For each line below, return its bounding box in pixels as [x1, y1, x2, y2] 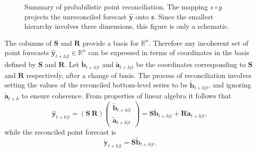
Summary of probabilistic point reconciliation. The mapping [24, 1, 208, 11]
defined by [4, 59, 36, 70]
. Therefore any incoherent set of [148, 37, 249, 48]
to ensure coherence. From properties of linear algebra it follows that [21, 90, 232, 101]
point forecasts [4, 47, 49, 58]
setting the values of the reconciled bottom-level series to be [4, 79, 188, 90]
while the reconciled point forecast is [4, 127, 116, 137]
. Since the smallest [154, 11, 214, 21]
